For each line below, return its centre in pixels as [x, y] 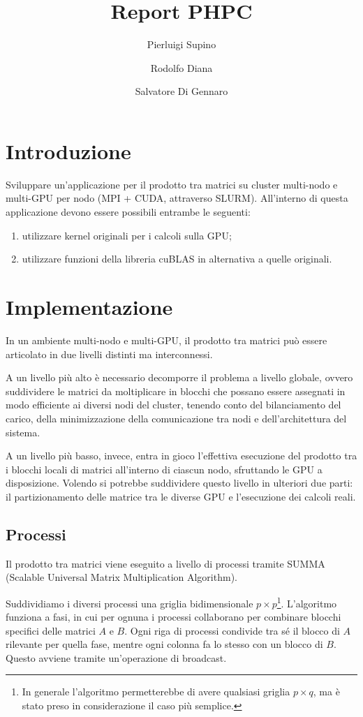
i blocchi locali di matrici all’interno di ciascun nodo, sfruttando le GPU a [164, 469]
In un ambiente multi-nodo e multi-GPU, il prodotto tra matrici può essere [166, 340]
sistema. [23, 432]
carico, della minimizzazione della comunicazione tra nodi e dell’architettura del [176, 418]
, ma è [326, 692]
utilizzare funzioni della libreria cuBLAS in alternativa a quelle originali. [177, 259]
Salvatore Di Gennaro [181, 91]
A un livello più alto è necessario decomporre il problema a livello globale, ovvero [179, 377]
